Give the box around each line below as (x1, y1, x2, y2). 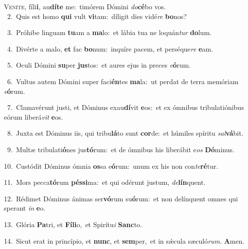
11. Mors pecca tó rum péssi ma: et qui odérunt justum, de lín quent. (4, 177, 206, 187)
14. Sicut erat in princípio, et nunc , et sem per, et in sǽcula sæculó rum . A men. (4, 235, 245, 246)
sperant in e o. (4, 203, 46, 213)
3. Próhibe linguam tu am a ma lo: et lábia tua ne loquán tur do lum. (7, 27, 212, 37)
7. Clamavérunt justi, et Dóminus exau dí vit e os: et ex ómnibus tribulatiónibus (7, 102, 244, 112)
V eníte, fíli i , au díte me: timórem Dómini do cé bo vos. (4, 1, 166, 11)
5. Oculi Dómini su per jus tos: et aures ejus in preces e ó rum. (7, 60, 191, 70)
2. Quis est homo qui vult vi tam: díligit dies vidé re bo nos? (7, 11, 187, 21)
